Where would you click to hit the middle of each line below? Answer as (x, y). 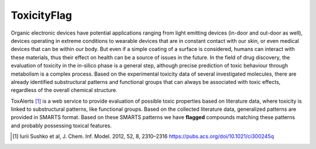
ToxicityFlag (42, 15)
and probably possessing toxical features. (61, 126)
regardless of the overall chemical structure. (64, 90)
